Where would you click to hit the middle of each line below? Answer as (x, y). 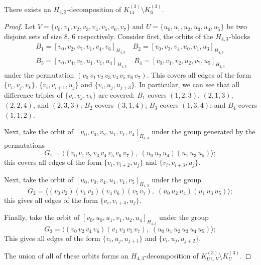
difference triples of (33, 94)
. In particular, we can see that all (187, 84)
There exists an (28, 9)
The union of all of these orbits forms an (67, 255)
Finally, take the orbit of (42, 217)
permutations (25, 145)
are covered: (116, 94)
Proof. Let (20, 26)
